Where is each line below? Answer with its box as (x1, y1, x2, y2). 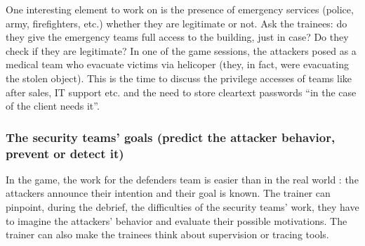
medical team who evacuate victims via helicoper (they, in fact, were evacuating (6, 57, 349, 72)
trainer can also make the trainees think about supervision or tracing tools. (6, 227, 329, 242)
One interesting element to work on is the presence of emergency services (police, (6, 2, 354, 16)
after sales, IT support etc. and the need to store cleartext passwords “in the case (6, 84, 357, 99)
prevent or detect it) (6, 144, 124, 162)
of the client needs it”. (6, 98, 100, 113)
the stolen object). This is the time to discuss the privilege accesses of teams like (6, 70, 352, 85)
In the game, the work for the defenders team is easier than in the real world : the (6, 171, 359, 186)
